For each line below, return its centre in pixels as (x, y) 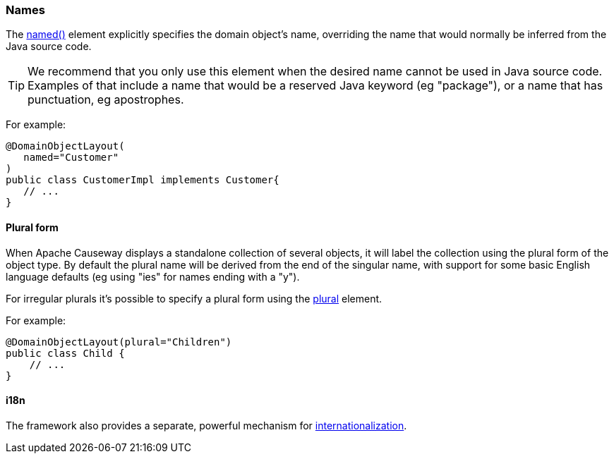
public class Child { (65, 353)
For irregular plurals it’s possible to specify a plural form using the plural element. (194, 298)
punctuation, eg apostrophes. (106, 100)
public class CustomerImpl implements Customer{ (143, 180)
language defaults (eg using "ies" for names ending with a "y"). (153, 276)
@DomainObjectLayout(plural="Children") (119, 342)
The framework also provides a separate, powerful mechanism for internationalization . (206, 425)
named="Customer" (71, 158)
